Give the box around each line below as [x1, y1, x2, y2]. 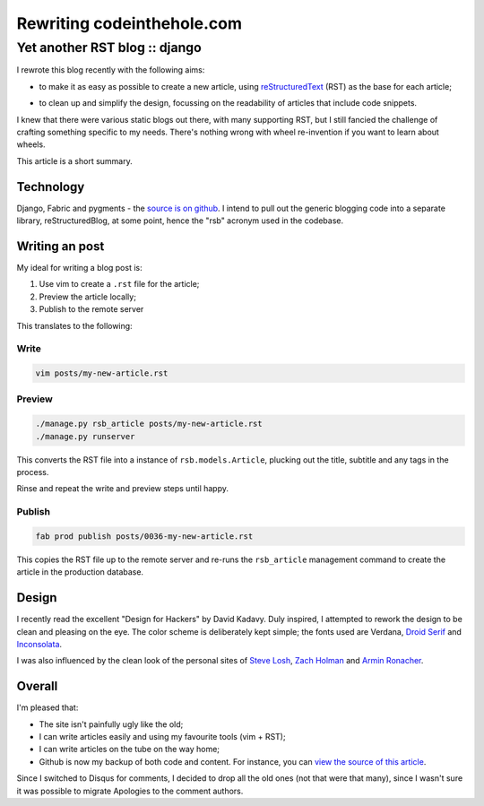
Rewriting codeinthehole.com [16, 13, 242, 33]
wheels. [16, 139, 46, 150]
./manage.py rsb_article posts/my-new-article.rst [35, 419, 264, 429]
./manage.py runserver [35, 431, 135, 441]
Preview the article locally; [39, 291, 136, 302]
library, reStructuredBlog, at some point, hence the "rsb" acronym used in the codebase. [16, 215, 344, 226]
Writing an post [16, 238, 105, 254]
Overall [16, 679, 58, 694]
